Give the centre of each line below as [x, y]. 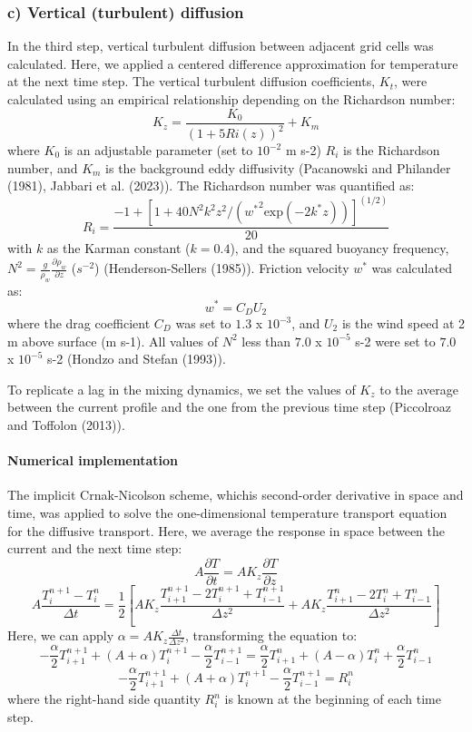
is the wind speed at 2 [403, 323]
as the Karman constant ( [118, 248]
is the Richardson [392, 150]
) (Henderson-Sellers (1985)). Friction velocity [222, 268]
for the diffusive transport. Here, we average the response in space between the [226, 530]
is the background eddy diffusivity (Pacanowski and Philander [278, 167]
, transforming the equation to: [271, 635]
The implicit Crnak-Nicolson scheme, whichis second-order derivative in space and [236, 495]
